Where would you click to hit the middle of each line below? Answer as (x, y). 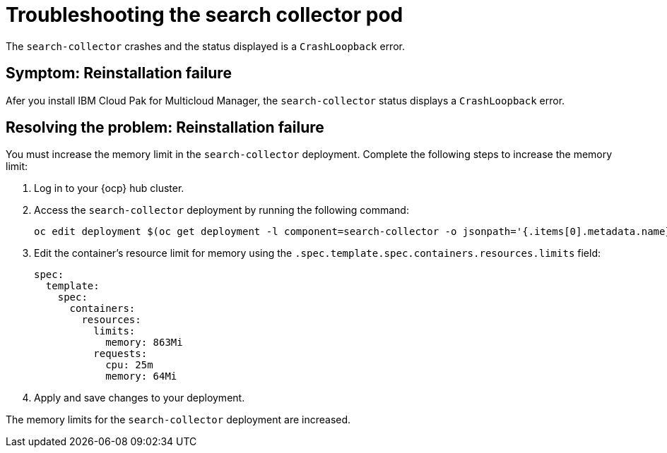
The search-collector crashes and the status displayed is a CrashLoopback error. (205, 46)
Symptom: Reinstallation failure (119, 73)
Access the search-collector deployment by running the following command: (222, 210)
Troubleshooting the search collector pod (205, 15)
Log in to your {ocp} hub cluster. (109, 188)
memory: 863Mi (144, 343)
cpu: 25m (129, 365)
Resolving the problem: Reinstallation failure (165, 128)
